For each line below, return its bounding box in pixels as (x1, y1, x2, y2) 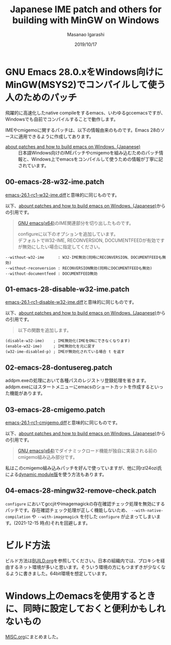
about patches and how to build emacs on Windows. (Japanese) (5, 143, 141, 149)
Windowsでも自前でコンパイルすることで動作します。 (5, 116, 118, 122)
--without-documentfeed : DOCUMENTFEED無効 (5, 271, 98, 276)
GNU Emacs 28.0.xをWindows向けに (5, 66, 163, 78)
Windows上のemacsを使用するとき (5, 590, 156, 602)
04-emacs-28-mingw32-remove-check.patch (5, 486, 157, 495)
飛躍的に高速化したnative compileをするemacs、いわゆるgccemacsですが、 (5, 109, 166, 116)
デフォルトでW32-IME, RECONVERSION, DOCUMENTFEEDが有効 (17, 237, 156, 243)
